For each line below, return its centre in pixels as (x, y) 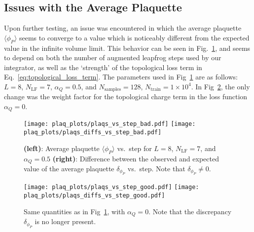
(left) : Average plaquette (62, 148)
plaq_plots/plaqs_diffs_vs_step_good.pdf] (94, 196)
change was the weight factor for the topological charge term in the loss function (126, 97)
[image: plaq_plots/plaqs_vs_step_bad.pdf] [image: (110, 124)
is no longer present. (65, 221)
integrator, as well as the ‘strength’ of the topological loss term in (103, 67)
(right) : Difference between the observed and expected (136, 158)
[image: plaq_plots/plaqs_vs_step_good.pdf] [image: (111, 187)
